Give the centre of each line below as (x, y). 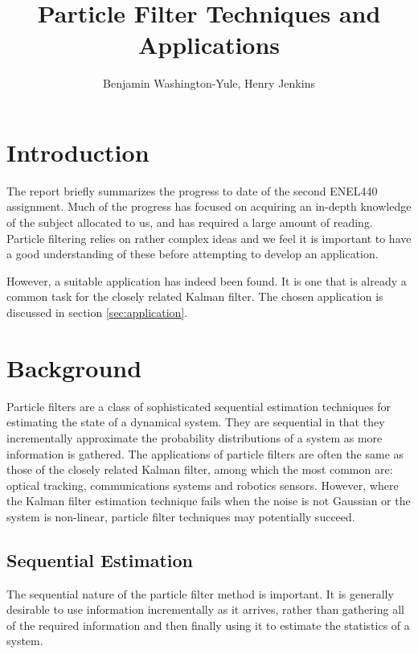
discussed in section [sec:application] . (97, 312)
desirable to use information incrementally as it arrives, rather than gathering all (205, 609)
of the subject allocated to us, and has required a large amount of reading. (190, 222)
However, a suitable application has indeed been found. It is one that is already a (207, 280)
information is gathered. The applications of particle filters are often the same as (205, 453)
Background (74, 367)
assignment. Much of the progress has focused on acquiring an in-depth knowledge (209, 206)
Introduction (78, 152)
